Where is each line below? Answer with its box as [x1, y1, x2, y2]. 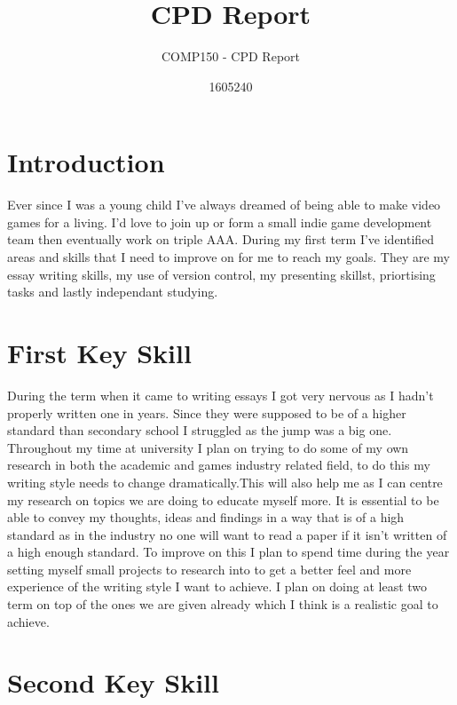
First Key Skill [7, 335, 192, 370]
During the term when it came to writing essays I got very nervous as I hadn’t [7, 385, 434, 404]
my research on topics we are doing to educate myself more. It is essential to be [7, 490, 439, 509]
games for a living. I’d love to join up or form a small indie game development [7, 212, 432, 231]
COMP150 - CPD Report [162, 47, 300, 66]
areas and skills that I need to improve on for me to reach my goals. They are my [7, 248, 450, 266]
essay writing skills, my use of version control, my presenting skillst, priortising [7, 265, 436, 283]
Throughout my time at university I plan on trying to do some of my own [7, 438, 409, 456]
